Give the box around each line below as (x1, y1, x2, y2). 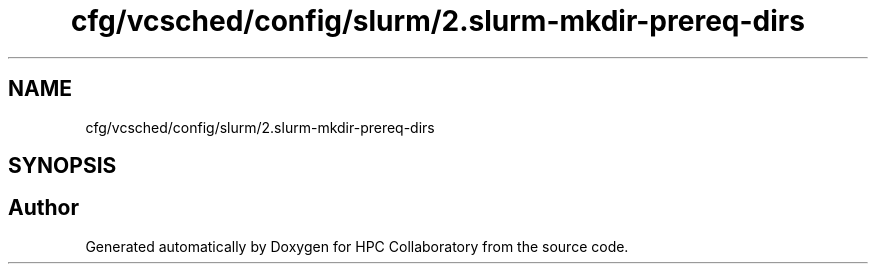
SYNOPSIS (8, 153, 117, 179)
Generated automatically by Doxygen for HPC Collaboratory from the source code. (85, 237, 629, 255)
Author (8, 195, 79, 221)
